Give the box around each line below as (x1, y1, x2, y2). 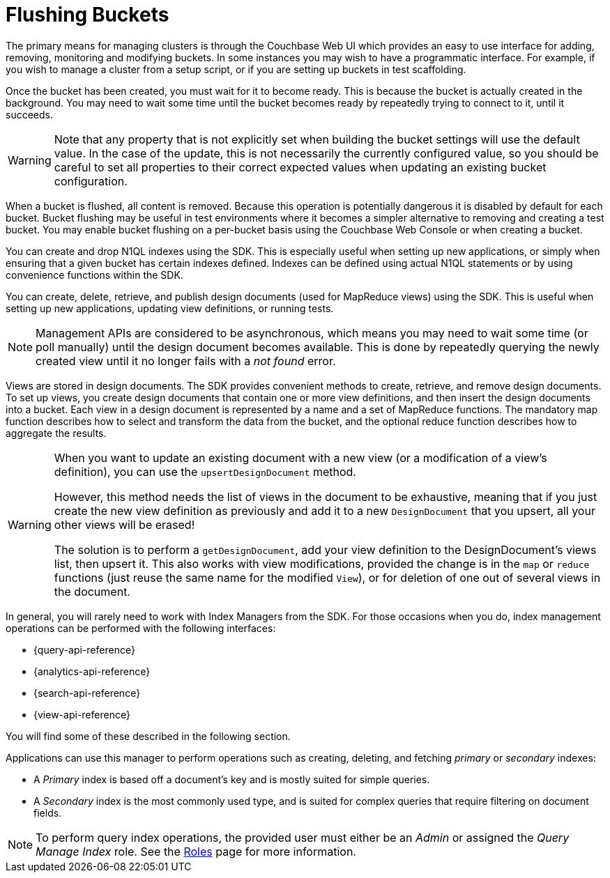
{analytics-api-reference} (33, 665, 151, 677)
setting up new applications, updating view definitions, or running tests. (6, 302, 334, 314)
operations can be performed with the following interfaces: (6, 622, 276, 634)
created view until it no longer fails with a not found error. (36, 353, 336, 368)
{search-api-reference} (33, 686, 141, 699)
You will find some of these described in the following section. (6, 730, 291, 742)
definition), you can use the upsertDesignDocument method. (54, 464, 356, 479)
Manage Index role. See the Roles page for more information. (36, 844, 356, 858)
